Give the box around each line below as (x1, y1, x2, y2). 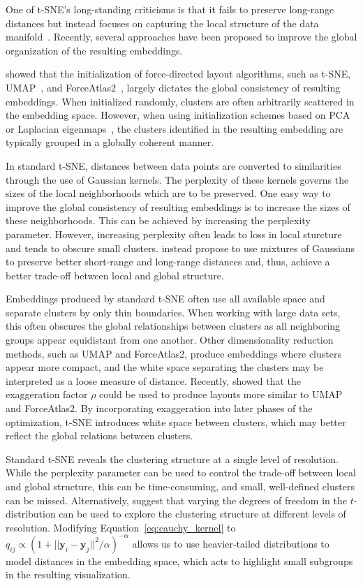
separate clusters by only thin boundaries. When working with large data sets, (6, 305, 341, 319)
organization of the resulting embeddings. (6, 43, 183, 57)
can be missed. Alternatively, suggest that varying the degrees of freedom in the (6, 492, 347, 507)
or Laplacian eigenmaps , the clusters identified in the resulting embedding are (6, 121, 343, 135)
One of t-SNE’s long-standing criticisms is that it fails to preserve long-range (6, 2, 334, 16)
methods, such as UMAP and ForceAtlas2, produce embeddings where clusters (6, 346, 341, 360)
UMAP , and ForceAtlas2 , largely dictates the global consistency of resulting (6, 80, 341, 94)
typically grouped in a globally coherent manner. (6, 135, 214, 149)
